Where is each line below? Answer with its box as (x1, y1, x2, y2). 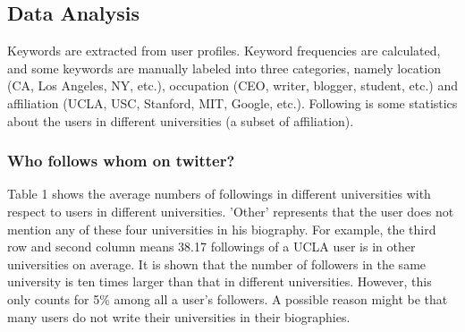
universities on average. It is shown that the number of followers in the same (7, 254, 427, 273)
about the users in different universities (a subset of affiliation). (7, 111, 354, 130)
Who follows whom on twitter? (7, 149, 235, 172)
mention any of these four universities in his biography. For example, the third (7, 219, 436, 238)
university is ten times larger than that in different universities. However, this (7, 272, 432, 291)
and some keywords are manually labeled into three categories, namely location (7, 58, 441, 77)
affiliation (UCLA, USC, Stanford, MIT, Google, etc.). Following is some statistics (7, 93, 458, 112)
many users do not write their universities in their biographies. (7, 307, 351, 326)
